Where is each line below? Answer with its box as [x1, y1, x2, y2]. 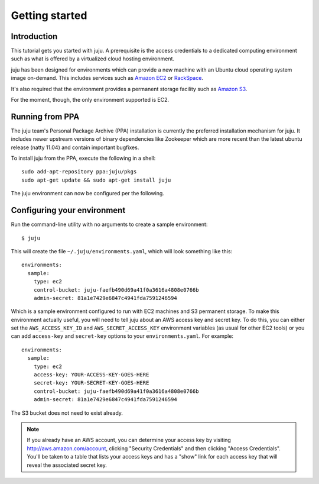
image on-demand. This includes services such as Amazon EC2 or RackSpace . [11, 75, 204, 82]
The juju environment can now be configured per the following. [11, 190, 165, 197]
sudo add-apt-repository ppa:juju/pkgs [21, 169, 137, 175]
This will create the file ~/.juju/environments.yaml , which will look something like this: [11, 247, 233, 254]
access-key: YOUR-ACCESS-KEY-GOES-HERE [33, 372, 149, 378]
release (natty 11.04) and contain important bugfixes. [11, 144, 139, 151]
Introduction [11, 31, 58, 41]
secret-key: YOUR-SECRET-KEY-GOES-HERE [33, 379, 149, 386]
